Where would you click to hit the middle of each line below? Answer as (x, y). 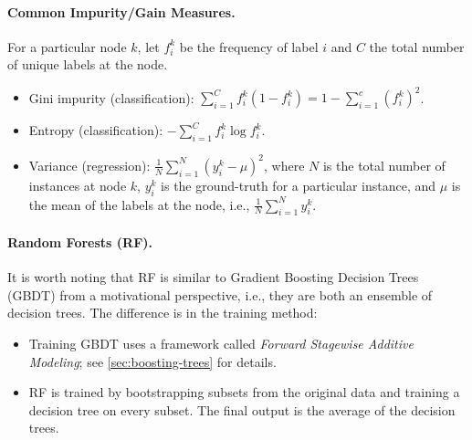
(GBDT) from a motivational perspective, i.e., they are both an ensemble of (220, 294)
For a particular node (67, 46)
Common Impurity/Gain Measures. (121, 11)
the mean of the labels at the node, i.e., (139, 204)
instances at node (78, 185)
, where (284, 165)
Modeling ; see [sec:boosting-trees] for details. (152, 361)
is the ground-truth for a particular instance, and (299, 185)
